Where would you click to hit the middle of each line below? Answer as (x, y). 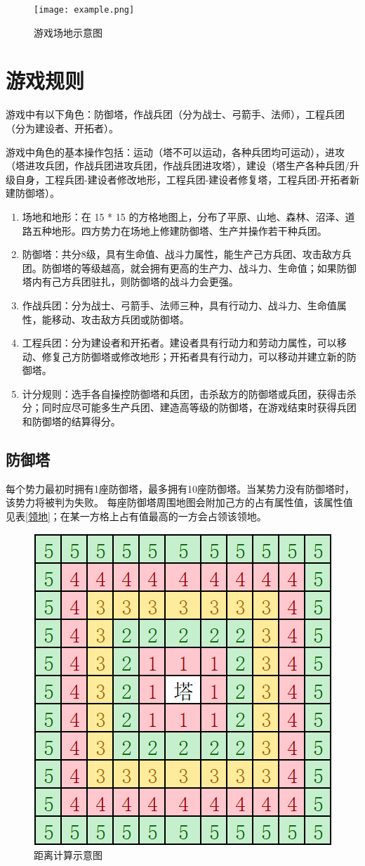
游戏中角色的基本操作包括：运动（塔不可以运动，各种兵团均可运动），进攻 (175, 151)
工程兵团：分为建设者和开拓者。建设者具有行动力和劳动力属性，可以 (179, 343)
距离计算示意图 (68, 855)
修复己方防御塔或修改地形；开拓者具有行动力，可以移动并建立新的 (194, 356)
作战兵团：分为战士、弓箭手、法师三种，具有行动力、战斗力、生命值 (179, 305)
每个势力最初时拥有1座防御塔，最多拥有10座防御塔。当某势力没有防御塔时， (180, 488)
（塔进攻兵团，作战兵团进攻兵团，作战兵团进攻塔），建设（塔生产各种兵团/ (178, 166)
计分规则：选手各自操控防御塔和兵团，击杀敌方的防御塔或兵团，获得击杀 (189, 393)
